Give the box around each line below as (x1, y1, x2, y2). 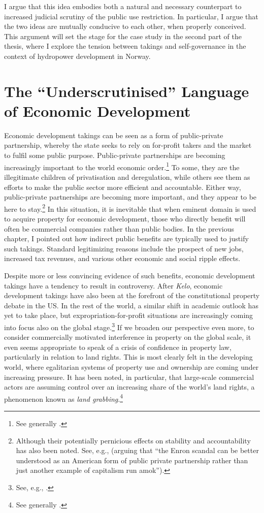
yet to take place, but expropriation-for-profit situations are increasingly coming (4, 310, 253, 320)
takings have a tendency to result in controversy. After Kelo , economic (4, 280, 223, 291)
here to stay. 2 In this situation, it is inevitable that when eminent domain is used (4, 202, 256, 214)
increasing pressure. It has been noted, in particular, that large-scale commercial (4, 371, 254, 382)
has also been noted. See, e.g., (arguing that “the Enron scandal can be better (16, 445, 259, 456)
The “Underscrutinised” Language (4, 80, 249, 101)
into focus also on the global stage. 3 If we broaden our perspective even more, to (4, 320, 254, 332)
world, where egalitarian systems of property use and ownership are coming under (4, 361, 259, 372)
